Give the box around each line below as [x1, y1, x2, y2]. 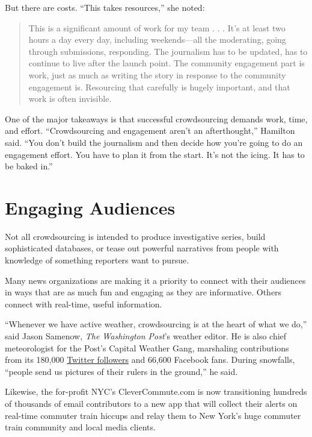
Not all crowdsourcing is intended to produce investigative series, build [5, 230, 266, 242]
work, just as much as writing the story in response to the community [28, 68, 286, 81]
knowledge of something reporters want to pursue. [5, 254, 189, 266]
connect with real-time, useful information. [5, 297, 162, 310]
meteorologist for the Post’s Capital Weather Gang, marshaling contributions [5, 341, 289, 354]
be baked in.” [5, 160, 53, 172]
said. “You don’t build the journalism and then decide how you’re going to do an [5, 136, 303, 148]
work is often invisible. [28, 92, 112, 105]
